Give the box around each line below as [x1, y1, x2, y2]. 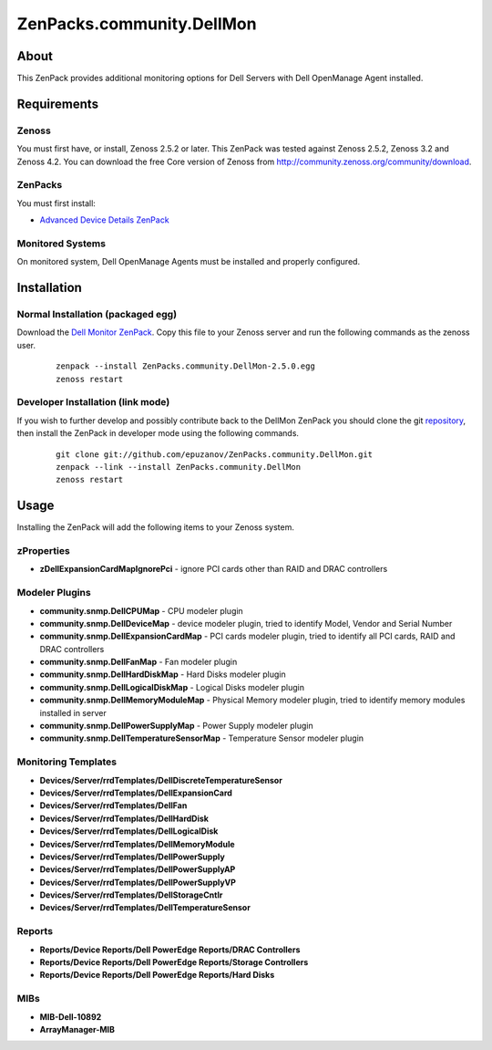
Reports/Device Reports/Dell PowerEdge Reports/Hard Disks [39, 970, 275, 981]
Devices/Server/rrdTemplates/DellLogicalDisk [39, 826, 219, 837]
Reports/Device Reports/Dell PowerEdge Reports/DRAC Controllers [39, 944, 301, 955]
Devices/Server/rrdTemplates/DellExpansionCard [39, 787, 232, 798]
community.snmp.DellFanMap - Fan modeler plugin [39, 657, 238, 668]
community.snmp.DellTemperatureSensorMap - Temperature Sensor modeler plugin [39, 733, 364, 743]
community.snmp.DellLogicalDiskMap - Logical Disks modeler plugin [39, 681, 305, 692]
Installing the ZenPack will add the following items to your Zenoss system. [16, 522, 295, 533]
